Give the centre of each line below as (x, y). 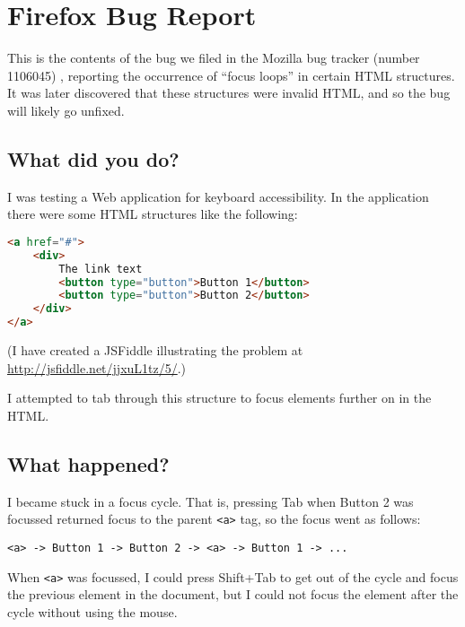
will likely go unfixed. (66, 110)
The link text (101, 269)
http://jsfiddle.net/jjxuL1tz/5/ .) (97, 367)
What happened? (88, 463)
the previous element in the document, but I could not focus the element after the (233, 594)
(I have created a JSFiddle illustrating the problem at (155, 350)
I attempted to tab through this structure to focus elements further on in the (219, 398)
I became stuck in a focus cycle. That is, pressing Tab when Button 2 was (211, 501)
